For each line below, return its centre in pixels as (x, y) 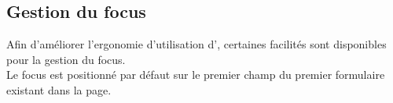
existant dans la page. (59, 89)
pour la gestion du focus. (66, 59)
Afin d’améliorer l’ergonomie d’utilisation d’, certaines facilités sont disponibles (196, 44)
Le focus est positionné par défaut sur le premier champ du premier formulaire (196, 75)
